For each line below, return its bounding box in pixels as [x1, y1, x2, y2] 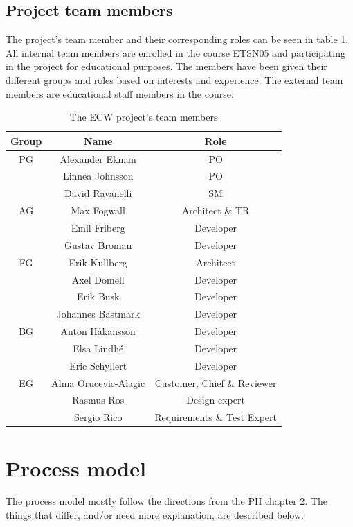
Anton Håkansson [60, 324, 136, 338]
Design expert [186, 392, 245, 407]
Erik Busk [76, 289, 120, 304]
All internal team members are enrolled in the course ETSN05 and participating [6, 45, 345, 60]
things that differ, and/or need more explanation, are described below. [6, 508, 304, 522]
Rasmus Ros [72, 392, 125, 407]
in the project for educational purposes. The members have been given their [6, 59, 327, 74]
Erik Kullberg [69, 254, 127, 269]
